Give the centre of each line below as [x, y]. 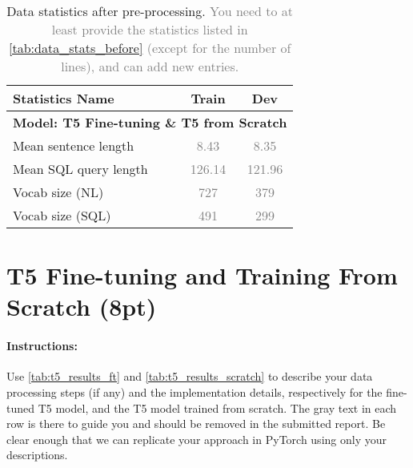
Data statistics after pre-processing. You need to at [150, 11]
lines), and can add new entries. [150, 66]
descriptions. [37, 455]
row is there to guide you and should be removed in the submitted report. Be [196, 424]
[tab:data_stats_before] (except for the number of [150, 48]
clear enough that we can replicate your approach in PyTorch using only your [196, 439]
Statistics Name [64, 98]
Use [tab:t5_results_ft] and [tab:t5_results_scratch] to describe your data [190, 376]
